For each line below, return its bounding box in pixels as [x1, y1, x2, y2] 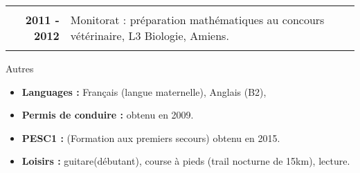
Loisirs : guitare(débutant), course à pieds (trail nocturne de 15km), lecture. [21, 154, 350, 168]
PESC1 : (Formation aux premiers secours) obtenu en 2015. [21, 130, 280, 145]
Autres [6, 61, 34, 75]
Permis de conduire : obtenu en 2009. [21, 108, 194, 122]
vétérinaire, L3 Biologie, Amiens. [70, 28, 229, 43]
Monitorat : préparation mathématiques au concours [70, 12, 325, 28]
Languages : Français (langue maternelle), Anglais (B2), [21, 84, 267, 99]
